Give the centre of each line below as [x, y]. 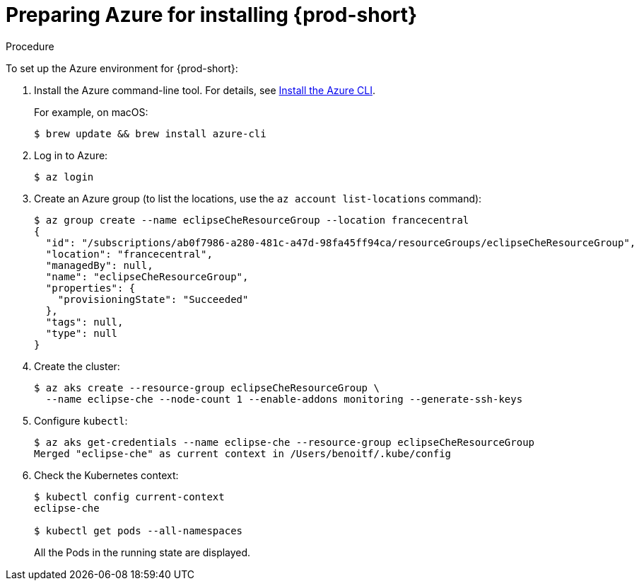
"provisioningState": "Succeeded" [153, 299]
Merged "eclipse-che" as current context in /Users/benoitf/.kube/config [243, 453]
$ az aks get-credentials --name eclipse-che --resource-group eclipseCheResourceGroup [285, 442]
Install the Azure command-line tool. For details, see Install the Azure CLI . [205, 90]
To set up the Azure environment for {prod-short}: [122, 68]
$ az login [64, 177]
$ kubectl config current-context [129, 496]
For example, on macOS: [91, 112]
